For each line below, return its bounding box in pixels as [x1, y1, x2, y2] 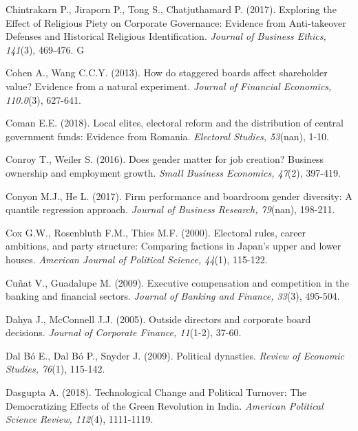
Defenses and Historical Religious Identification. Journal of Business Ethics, [6, 29, 326, 43]
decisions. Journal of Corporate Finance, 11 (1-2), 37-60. [6, 325, 242, 340]
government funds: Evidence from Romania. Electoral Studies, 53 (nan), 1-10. [6, 129, 330, 143]
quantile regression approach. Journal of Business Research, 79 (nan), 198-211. [6, 202, 335, 217]
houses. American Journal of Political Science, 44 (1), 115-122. [6, 252, 268, 266]
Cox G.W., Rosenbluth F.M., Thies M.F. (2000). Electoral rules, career [6, 225, 306, 239]
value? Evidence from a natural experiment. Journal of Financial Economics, [6, 78, 332, 93]
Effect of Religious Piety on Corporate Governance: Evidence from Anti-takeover [6, 15, 346, 30]
